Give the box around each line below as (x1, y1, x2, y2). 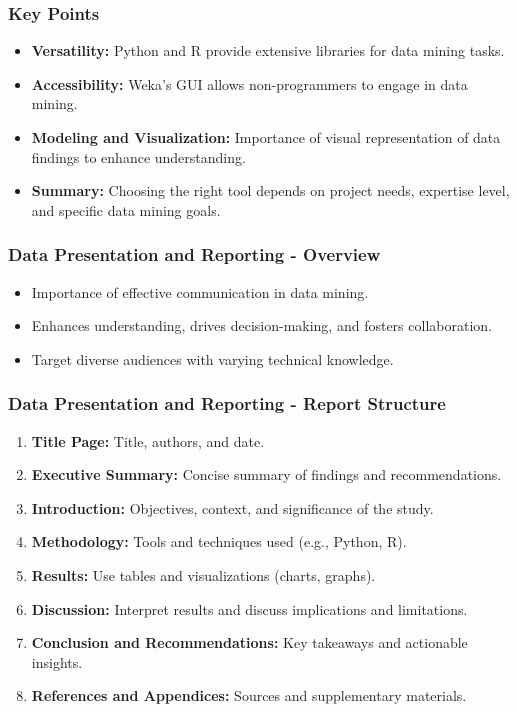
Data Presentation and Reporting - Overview (8, 242, 381, 267)
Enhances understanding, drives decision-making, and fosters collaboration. (31, 315, 492, 336)
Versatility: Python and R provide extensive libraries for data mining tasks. (31, 40, 505, 61)
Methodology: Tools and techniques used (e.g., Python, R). (31, 531, 407, 552)
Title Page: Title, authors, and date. (31, 430, 265, 451)
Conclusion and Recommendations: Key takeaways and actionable (31, 632, 468, 653)
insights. (31, 651, 83, 672)
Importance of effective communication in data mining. (31, 281, 369, 302)
